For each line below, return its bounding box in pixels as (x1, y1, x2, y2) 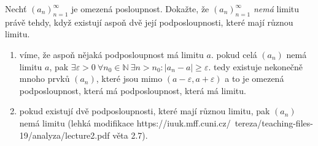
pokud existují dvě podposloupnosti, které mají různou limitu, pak (19, 104, 270, 117)
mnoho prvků (19, 72, 70, 85)
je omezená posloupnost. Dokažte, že (71, 2, 209, 15)
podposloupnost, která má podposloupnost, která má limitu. (19, 84, 246, 97)
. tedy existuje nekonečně (208, 60, 303, 73)
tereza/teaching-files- (235, 116, 313, 129)
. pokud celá (211, 48, 257, 60)
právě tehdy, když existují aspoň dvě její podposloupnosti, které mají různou (5, 15, 293, 28)
